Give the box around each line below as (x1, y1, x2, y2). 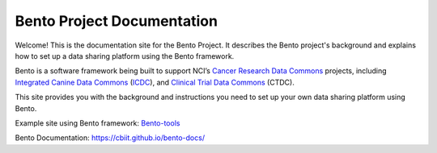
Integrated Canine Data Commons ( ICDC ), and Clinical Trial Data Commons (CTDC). (15, 77, 295, 87)
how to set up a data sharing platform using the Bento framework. (15, 51, 235, 60)
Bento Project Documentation (15, 12, 218, 30)
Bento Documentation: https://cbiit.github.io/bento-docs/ (15, 133, 206, 143)
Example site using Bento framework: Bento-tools (15, 118, 180, 128)
